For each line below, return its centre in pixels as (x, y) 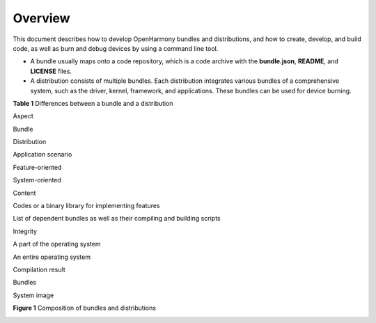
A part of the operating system (57, 244)
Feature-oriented (37, 167)
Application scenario (42, 155)
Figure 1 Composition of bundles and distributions (85, 308)
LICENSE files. (51, 71)
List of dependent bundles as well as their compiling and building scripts (117, 219)
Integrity (25, 231)
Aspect (23, 116)
